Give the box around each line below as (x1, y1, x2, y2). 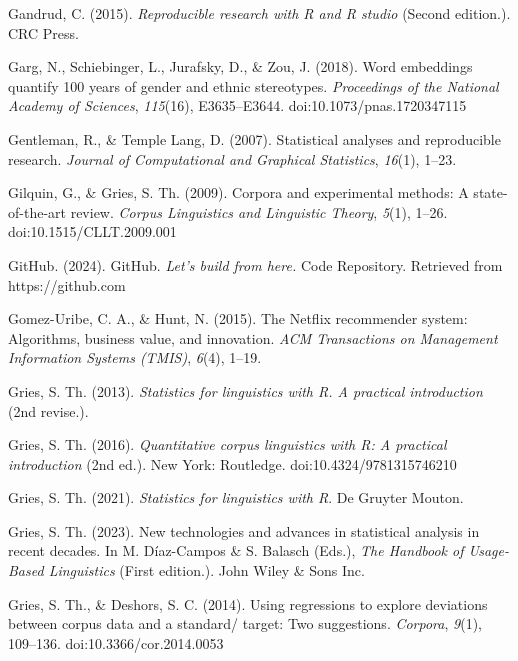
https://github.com (8, 274, 126, 295)
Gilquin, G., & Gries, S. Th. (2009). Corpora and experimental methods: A (8, 182, 469, 203)
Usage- (468, 540, 509, 561)
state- (473, 182, 508, 203)
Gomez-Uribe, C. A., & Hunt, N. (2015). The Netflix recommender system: (8, 308, 468, 329)
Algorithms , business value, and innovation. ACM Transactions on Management (8, 327, 498, 348)
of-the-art (8, 201, 66, 222)
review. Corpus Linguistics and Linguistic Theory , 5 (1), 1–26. (70, 201, 448, 222)
